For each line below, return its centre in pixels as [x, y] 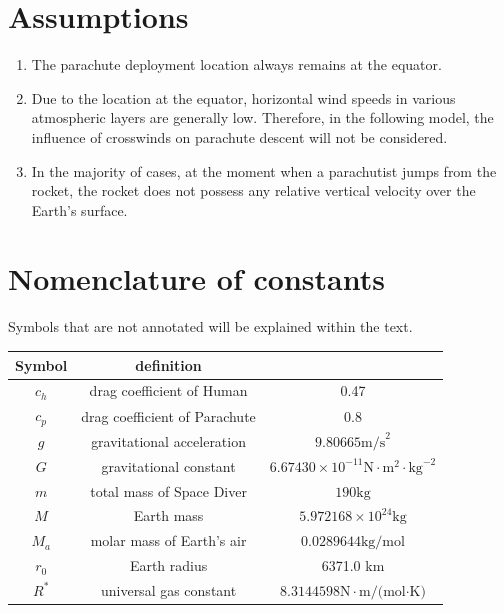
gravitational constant [168, 465]
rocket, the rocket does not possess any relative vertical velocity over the [253, 190]
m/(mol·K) [392, 591]
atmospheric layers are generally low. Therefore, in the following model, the [262, 117]
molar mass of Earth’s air [168, 540]
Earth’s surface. [79, 209]
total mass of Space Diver [168, 490]
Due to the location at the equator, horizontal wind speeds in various [243, 97]
